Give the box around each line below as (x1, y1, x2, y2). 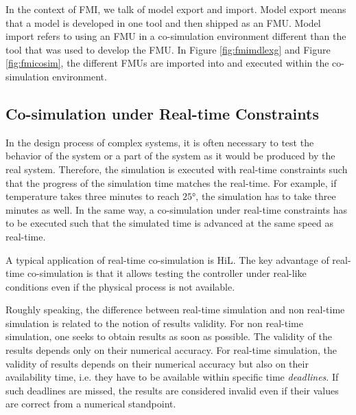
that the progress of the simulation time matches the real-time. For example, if (5, 175, 337, 190)
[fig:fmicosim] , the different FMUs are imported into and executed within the (5, 56, 329, 70)
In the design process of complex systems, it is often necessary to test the (5, 135, 314, 149)
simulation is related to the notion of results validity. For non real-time (5, 315, 303, 330)
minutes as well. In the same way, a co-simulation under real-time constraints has (5, 202, 347, 216)
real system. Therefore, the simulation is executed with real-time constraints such (5, 161, 348, 176)
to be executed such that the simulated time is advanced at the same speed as (5, 216, 333, 230)
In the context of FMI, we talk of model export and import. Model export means (5, 2, 346, 16)
